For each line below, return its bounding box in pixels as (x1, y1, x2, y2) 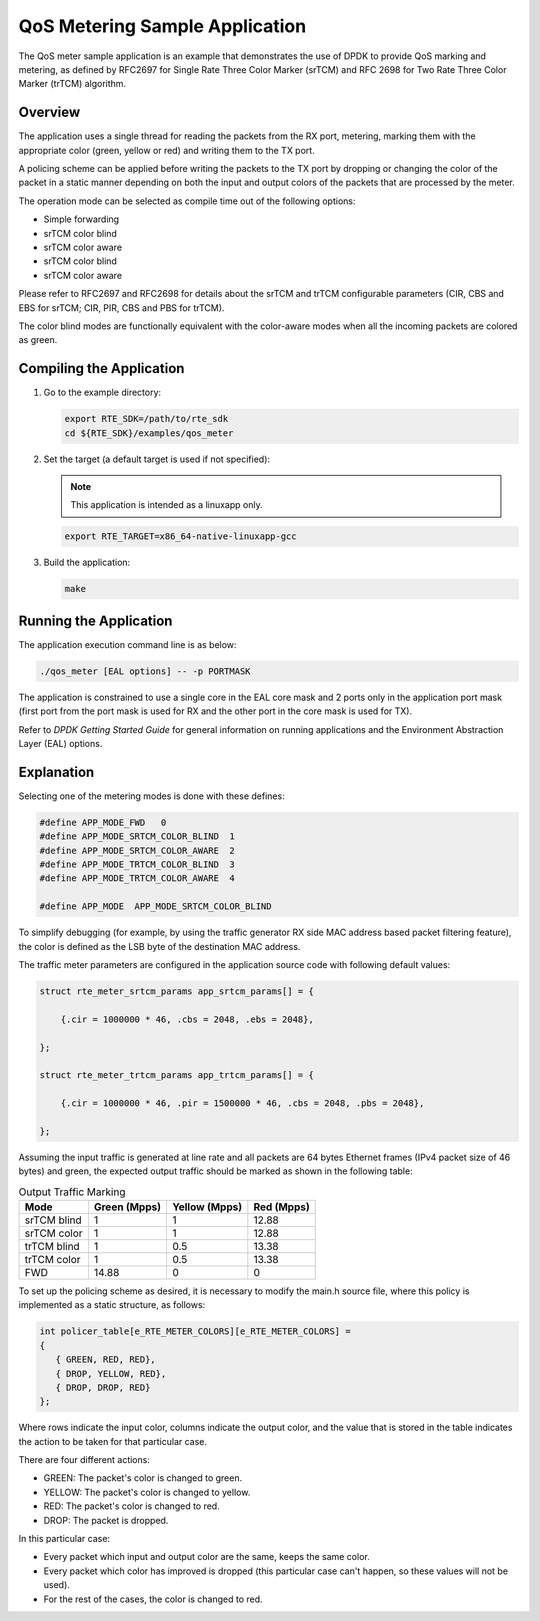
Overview (18, 104, 81, 121)
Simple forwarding (43, 213, 120, 225)
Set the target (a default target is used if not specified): (43, 453, 270, 465)
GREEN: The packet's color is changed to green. (43, 1472, 243, 1484)
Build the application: (43, 556, 131, 569)
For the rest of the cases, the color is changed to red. (43, 1593, 264, 1605)
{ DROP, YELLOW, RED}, (55, 1368, 167, 1379)
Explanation (18, 763, 95, 780)
